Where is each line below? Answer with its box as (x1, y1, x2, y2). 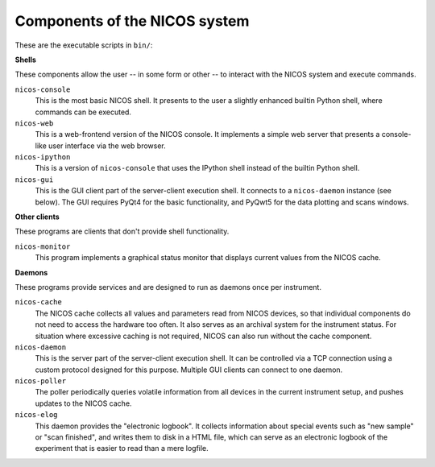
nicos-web (14, 118, 54, 128)
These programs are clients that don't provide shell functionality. (14, 226, 230, 237)
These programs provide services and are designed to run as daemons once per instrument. (14, 282, 322, 291)
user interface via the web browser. (48, 141, 167, 151)
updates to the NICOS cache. (35, 399, 132, 408)
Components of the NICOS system (14, 12, 250, 30)
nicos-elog (14, 411, 58, 419)
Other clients (14, 212, 60, 221)
